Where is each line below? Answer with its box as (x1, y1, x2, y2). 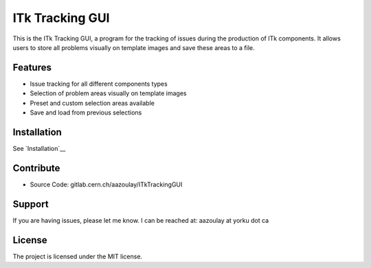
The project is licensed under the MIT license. (12, 252, 143, 260)
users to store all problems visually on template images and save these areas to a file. (12, 43, 255, 51)
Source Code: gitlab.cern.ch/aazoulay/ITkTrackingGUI (30, 180, 183, 188)
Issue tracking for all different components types (30, 80, 168, 88)
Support (12, 198, 49, 210)
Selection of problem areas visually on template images (30, 89, 187, 97)
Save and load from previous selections (30, 108, 142, 117)
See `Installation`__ (12, 144, 66, 152)
